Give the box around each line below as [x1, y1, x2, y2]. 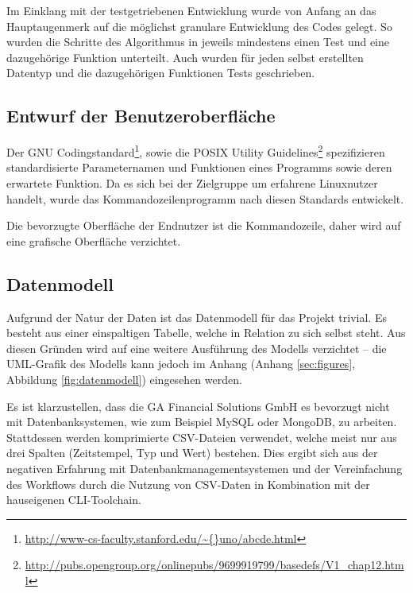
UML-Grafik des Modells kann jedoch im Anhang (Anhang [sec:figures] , [6, 355, 356, 372]
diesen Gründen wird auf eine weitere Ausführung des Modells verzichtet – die [6, 339, 387, 356]
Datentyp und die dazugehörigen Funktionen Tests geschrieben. [6, 64, 315, 81]
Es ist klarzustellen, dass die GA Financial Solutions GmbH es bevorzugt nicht [6, 397, 390, 414]
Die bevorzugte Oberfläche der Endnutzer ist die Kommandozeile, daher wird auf [6, 217, 401, 234]
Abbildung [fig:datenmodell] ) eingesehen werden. [6, 370, 242, 387]
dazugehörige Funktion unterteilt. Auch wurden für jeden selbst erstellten [6, 48, 364, 65]
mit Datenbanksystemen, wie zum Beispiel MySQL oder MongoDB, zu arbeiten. [6, 413, 397, 430]
